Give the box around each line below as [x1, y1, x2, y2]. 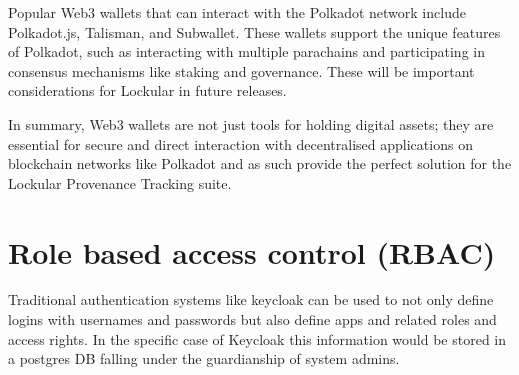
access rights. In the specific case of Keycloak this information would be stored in [8, 328, 507, 349]
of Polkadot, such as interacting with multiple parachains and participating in [8, 41, 485, 62]
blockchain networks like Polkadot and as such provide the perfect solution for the [8, 153, 512, 174]
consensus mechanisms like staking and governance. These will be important [8, 60, 475, 81]
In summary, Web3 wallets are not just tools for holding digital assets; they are [8, 113, 494, 134]
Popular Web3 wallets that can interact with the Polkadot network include [8, 2, 466, 22]
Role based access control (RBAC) [8, 231, 496, 272]
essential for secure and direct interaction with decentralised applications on [8, 133, 473, 154]
